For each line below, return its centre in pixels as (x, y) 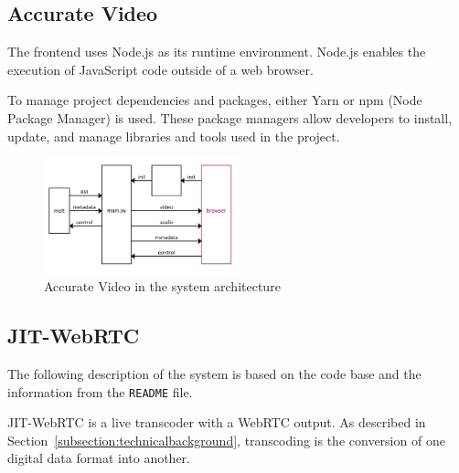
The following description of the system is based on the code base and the (214, 373)
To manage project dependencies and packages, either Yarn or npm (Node (215, 100)
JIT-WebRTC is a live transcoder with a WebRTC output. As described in (217, 422)
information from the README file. (100, 391)
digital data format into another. (99, 458)
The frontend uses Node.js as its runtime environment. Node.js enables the (217, 52)
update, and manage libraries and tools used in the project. (174, 136)
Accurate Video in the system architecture (162, 286)
